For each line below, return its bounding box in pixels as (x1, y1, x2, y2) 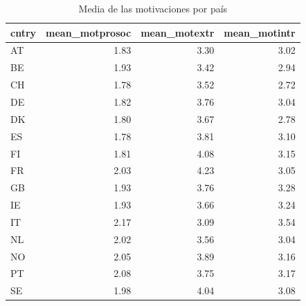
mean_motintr (224, 25, 296, 39)
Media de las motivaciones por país (78, 1, 228, 15)
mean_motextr (141, 25, 215, 39)
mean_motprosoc (46, 25, 132, 39)
